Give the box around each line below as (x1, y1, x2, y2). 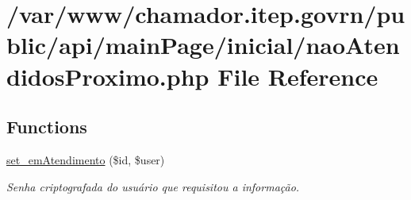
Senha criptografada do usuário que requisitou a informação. (6, 178, 300, 194)
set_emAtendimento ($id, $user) (6, 151, 165, 167)
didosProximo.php (6, 60, 209, 92)
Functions (6, 114, 87, 139)
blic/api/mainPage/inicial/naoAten (6, 29, 400, 61)
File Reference (217, 60, 378, 92)
